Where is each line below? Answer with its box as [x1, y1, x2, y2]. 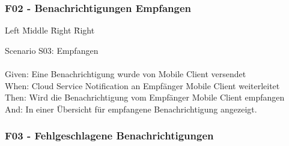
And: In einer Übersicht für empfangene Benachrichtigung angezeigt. [5, 102, 257, 115]
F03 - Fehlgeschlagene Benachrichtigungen [5, 128, 214, 143]
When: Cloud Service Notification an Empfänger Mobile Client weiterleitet [5, 79, 280, 92]
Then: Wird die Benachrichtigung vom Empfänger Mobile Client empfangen [5, 91, 285, 104]
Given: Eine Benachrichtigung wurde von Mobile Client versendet [5, 68, 246, 80]
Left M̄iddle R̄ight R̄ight [5, 24, 95, 36]
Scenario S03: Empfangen [5, 44, 99, 56]
